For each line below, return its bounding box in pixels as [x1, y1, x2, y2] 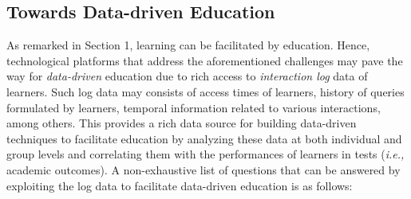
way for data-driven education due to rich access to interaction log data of [6, 68, 368, 84]
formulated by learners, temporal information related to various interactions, [6, 99, 381, 115]
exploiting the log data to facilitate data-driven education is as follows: [6, 177, 353, 193]
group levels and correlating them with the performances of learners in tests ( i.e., [6, 146, 405, 162]
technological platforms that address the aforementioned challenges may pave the [6, 52, 403, 68]
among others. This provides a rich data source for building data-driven [6, 115, 357, 131]
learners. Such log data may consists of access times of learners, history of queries [6, 83, 405, 99]
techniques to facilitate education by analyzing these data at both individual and [6, 130, 402, 146]
